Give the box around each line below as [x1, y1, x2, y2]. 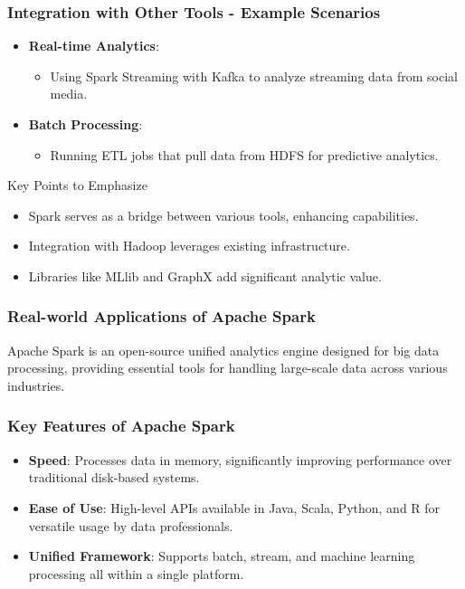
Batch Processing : [28, 115, 143, 133]
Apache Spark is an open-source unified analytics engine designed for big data [7, 340, 440, 359]
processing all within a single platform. [28, 564, 244, 583]
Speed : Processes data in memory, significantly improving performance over [28, 450, 452, 469]
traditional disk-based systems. [28, 468, 200, 487]
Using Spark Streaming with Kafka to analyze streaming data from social [50, 66, 458, 85]
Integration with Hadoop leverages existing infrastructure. [28, 236, 350, 255]
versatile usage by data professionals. [28, 516, 233, 535]
